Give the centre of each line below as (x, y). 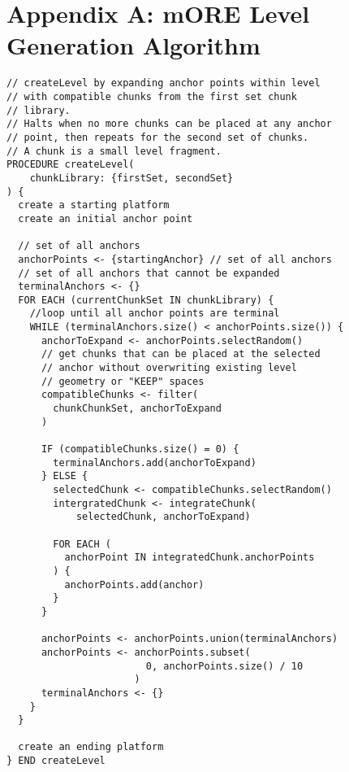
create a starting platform (94, 205)
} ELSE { (65, 476)
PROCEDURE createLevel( (71, 165)
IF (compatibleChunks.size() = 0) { (140, 449)
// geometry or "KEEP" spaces (123, 381)
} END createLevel (56, 761)
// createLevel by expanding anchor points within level (164, 83)
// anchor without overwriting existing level (169, 368)
